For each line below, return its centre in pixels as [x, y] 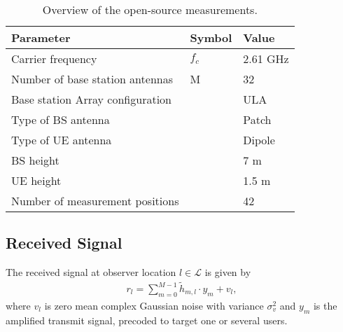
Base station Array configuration [91, 99]
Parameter [41, 37]
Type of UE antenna [62, 140]
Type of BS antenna [61, 119]
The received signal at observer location [91, 272]
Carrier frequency [54, 58]
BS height [35, 160]
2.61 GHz [266, 58]
